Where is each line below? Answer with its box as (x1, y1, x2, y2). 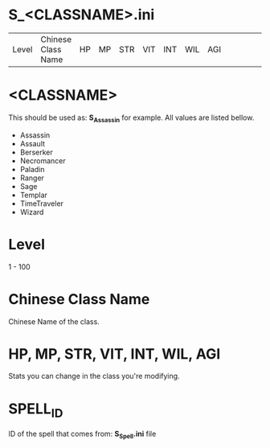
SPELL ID (8, 400, 63, 421)
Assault (19, 138, 46, 148)
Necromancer (19, 155, 66, 166)
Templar (19, 190, 48, 199)
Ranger (19, 173, 44, 183)
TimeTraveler (19, 199, 64, 208)
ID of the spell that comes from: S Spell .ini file (8, 429, 157, 440)
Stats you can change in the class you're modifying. (8, 372, 180, 381)
